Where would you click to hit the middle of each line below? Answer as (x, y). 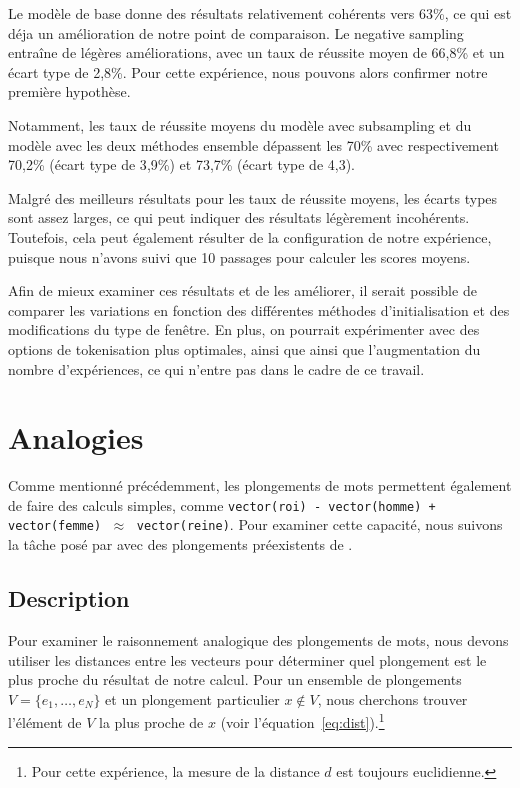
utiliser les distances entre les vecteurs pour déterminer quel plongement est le (247, 659)
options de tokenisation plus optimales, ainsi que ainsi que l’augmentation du (244, 348)
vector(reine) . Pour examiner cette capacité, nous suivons (319, 524)
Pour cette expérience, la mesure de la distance (175, 770)
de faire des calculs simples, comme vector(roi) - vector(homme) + (222, 504)
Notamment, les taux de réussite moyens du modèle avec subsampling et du (240, 124)
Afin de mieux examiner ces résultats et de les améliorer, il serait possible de (242, 290)
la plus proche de (151, 721)
